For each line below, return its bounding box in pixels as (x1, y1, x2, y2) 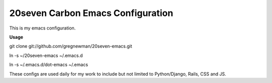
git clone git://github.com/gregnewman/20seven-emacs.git (9, 43, 132, 49)
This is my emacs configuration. (9, 25, 76, 31)
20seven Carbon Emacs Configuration (9, 7, 173, 18)
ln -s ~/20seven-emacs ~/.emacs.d (9, 52, 83, 58)
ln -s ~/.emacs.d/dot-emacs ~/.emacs (9, 61, 88, 67)
